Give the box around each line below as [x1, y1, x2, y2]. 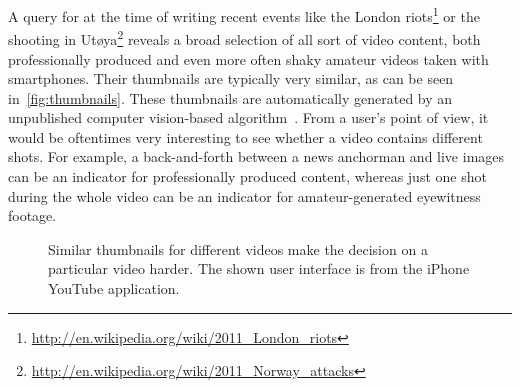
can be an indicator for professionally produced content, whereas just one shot [8, 166, 487, 187]
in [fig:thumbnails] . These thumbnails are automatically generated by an [8, 87, 453, 108]
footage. [8, 205, 57, 226]
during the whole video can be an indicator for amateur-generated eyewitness [8, 185, 481, 206]
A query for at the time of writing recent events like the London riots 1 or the [8, 3, 480, 26]
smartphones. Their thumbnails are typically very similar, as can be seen [8, 68, 454, 89]
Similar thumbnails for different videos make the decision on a [48, 238, 428, 259]
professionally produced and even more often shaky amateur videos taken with [8, 48, 489, 69]
